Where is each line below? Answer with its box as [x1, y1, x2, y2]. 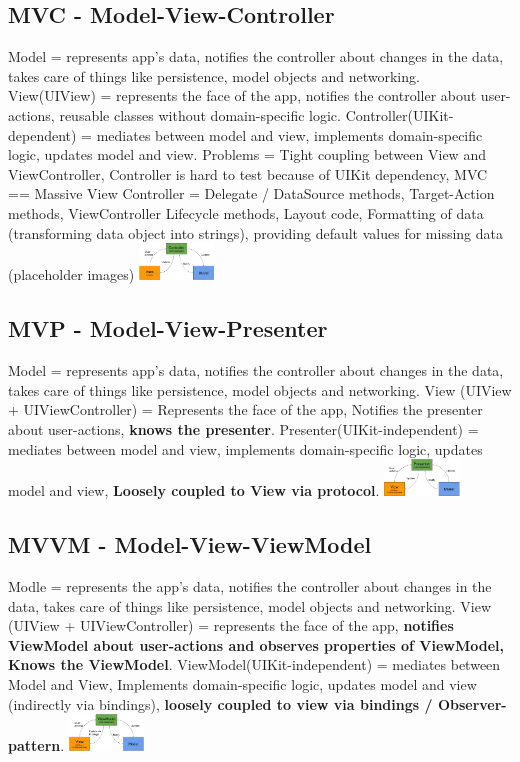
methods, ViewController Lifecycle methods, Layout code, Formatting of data [8, 202, 484, 223]
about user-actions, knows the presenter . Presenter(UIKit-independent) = [8, 418, 479, 439]
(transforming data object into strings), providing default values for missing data [8, 222, 503, 243]
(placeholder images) [8, 264, 135, 285]
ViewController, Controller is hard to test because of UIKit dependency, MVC [8, 163, 488, 184]
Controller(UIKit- [345, 104, 454, 125]
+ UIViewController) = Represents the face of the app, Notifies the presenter [8, 399, 483, 420]
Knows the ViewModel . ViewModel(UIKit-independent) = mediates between [8, 654, 501, 675]
